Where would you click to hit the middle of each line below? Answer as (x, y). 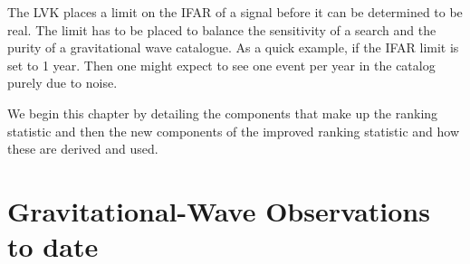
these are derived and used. (83, 149)
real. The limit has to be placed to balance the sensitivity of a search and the (222, 29)
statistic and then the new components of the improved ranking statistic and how (234, 131)
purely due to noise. (62, 83)
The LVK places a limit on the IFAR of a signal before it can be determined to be (235, 12)
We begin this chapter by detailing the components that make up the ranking (223, 113)
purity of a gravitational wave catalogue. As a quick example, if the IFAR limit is (233, 47)
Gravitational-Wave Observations (219, 210)
